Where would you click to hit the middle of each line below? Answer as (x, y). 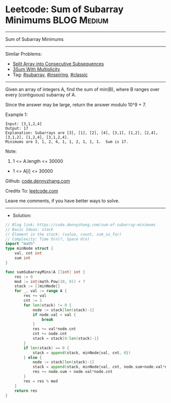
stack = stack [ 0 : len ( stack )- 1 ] (66, 339)
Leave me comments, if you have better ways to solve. (62, 201)
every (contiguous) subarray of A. (41, 94)
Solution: (22, 215)
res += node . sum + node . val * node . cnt (73, 372)
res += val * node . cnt (54, 329)
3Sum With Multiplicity (36, 69)
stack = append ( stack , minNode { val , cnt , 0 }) (81, 353)
